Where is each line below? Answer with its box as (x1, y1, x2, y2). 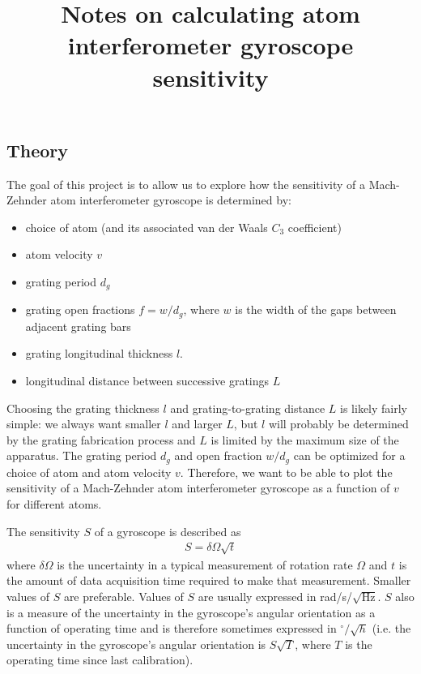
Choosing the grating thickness (6, 399, 159, 416)
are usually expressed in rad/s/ (198, 588, 352, 604)
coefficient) (287, 218, 342, 235)
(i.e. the (372, 620, 411, 637)
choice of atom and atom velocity (6, 463, 172, 480)
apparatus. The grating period (6, 447, 157, 464)
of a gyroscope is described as (94, 522, 241, 539)
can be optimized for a (293, 447, 406, 464)
